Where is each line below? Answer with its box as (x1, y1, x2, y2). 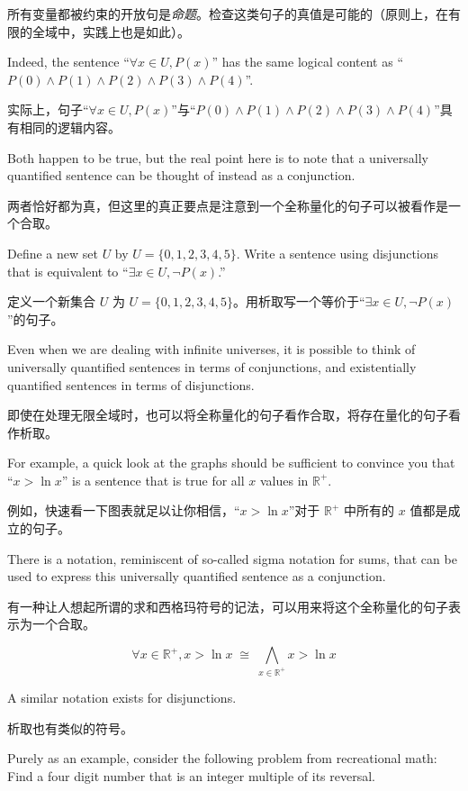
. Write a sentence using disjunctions (236, 243, 439, 262)
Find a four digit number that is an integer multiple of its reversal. (7, 766, 375, 785)
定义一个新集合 (7, 292, 95, 311)
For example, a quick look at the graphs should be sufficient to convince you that (7, 453, 455, 472)
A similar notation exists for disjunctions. (7, 687, 237, 706)
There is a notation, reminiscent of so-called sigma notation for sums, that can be (7, 549, 457, 568)
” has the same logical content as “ (211, 52, 404, 71)
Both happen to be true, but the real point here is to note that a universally (7, 148, 428, 167)
